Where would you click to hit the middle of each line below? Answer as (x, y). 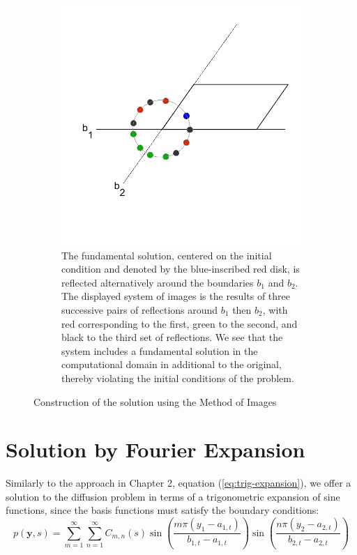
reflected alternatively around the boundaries (158, 282)
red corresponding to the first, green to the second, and (180, 323)
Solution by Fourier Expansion (155, 449)
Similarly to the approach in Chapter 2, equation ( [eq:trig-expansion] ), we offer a (178, 483)
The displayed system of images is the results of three (176, 296)
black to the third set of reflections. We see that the (172, 337)
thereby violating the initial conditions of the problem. (178, 378)
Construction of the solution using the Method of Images (155, 401)
